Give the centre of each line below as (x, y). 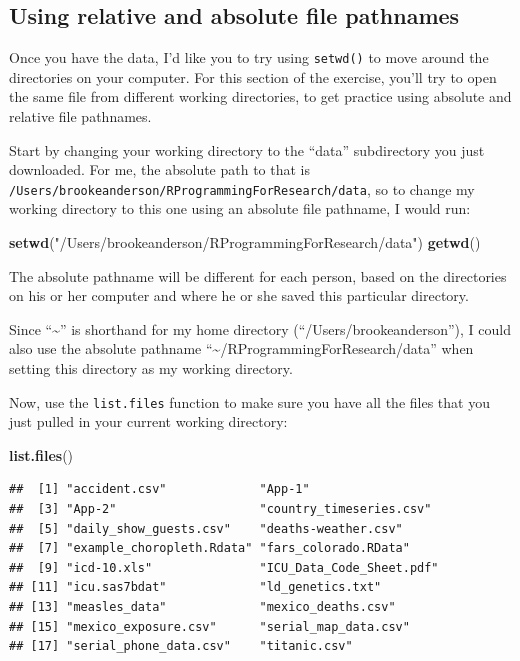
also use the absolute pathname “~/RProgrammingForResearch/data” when (241, 348)
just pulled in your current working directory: (148, 421)
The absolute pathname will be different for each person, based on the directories (258, 275)
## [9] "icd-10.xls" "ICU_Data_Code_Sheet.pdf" (224, 567)
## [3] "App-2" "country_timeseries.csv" (220, 509)
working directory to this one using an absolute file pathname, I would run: (240, 208)
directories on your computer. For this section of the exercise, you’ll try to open (253, 76)
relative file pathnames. (80, 116)
